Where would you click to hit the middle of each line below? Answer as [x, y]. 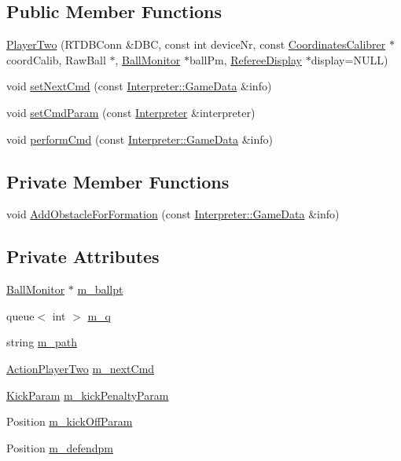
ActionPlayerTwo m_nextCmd [81, 368]
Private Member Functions [118, 181]
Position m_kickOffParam [70, 421]
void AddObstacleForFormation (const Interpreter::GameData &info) [173, 214]
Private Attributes [83, 256]
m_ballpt [100, 289]
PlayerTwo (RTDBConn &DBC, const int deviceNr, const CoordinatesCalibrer [196, 44]
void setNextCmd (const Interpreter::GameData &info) [139, 86]
